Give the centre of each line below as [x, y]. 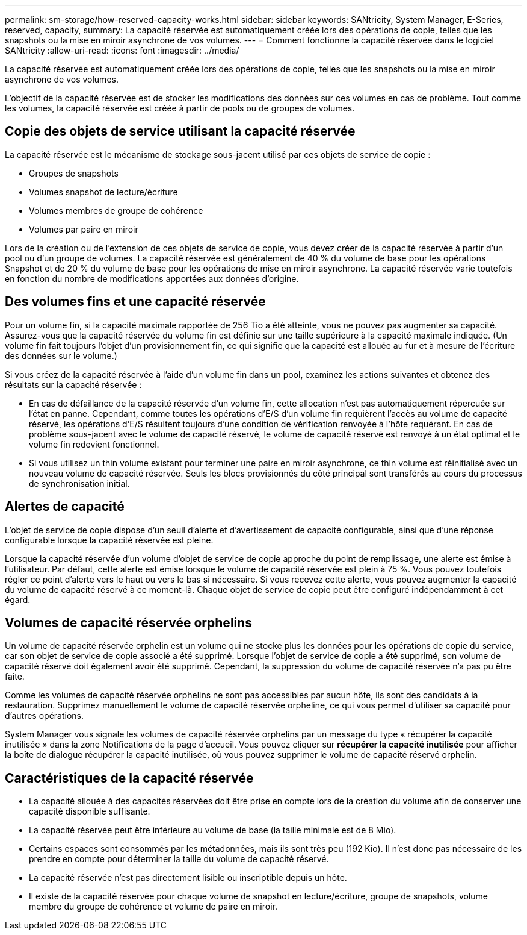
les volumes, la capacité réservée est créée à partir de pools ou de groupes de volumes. [180, 108]
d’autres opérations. [44, 716]
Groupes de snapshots [74, 173]
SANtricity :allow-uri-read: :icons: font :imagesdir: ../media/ [122, 50]
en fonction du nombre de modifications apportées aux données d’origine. [152, 278]
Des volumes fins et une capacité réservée [135, 302]
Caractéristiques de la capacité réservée [129, 778]
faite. [15, 677]
